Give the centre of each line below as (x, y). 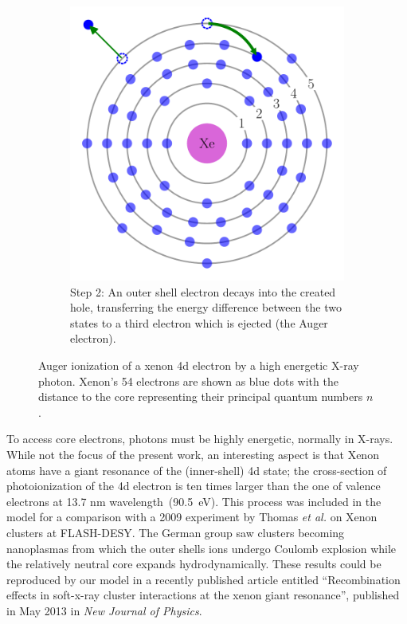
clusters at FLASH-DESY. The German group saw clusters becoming (176, 532)
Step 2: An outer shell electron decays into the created (203, 291)
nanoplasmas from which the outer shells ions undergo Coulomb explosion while (202, 548)
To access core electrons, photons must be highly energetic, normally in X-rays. (200, 439)
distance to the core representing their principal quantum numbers (201, 396)
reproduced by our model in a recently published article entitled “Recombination (203, 579)
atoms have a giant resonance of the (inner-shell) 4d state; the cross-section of (197, 470)
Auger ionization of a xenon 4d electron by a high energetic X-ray (199, 365)
